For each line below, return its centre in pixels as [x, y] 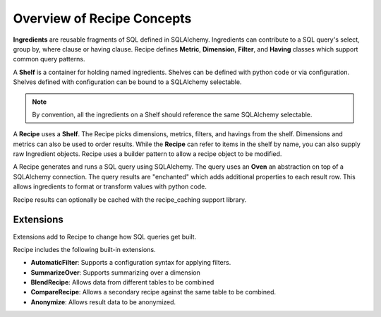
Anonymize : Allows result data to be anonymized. [103, 302]
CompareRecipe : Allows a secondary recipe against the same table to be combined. [153, 292]
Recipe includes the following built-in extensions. [84, 249]
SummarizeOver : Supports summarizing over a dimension [115, 273]
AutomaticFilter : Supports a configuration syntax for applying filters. [131, 263]
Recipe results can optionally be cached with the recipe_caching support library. [130, 199]
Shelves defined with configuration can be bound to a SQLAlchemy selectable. [127, 82]
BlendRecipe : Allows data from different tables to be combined [122, 282]
